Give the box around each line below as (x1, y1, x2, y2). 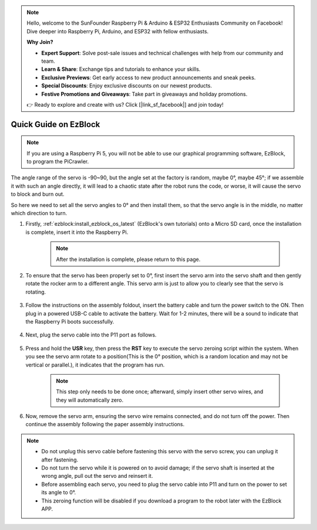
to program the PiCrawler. (26, 158, 89, 165)
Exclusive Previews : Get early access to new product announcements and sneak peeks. (41, 74, 256, 81)
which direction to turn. (11, 210, 68, 217)
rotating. (25, 288, 46, 295)
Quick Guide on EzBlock (11, 119, 100, 129)
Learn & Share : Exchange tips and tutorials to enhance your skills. (41, 66, 201, 73)
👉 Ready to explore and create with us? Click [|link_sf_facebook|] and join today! (26, 101, 224, 108)
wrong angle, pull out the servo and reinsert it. (41, 473, 153, 480)
